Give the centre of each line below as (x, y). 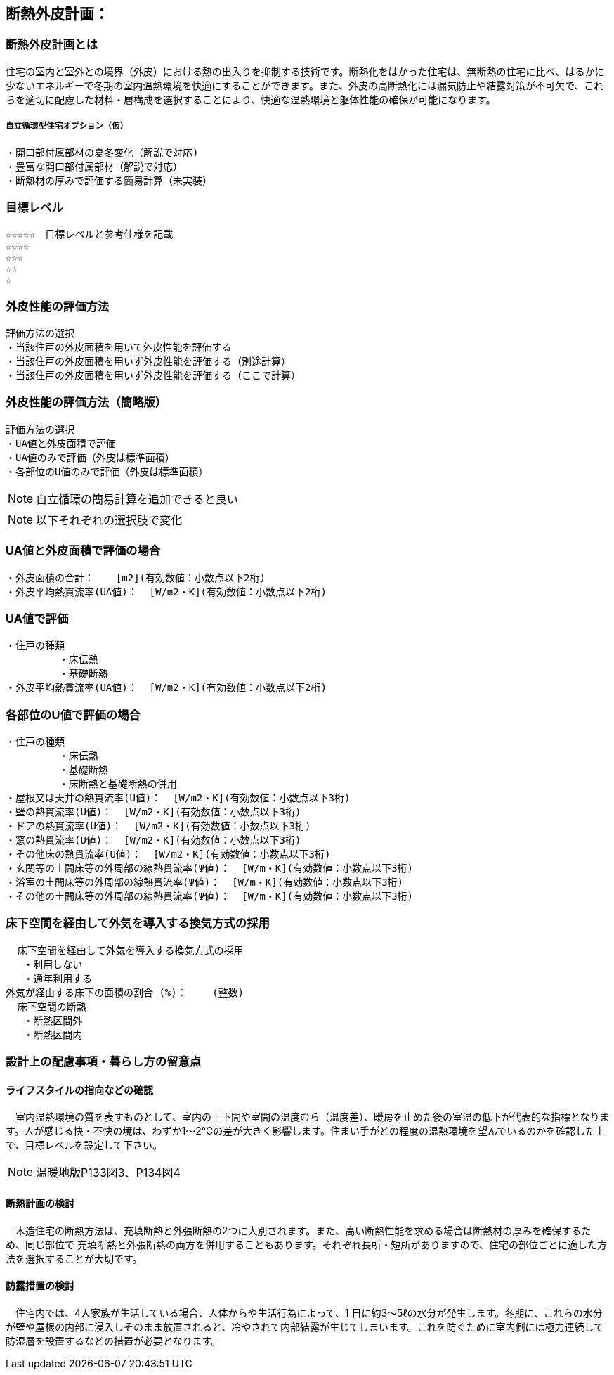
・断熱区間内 (53, 1034)
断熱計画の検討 (40, 1203)
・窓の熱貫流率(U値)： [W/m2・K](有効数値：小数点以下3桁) (153, 840)
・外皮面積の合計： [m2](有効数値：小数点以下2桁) (136, 577)
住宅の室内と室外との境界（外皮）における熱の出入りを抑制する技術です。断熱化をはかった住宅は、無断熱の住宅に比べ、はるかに (305, 71)
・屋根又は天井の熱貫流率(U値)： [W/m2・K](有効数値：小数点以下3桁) (178, 798)
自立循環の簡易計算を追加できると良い (137, 499)
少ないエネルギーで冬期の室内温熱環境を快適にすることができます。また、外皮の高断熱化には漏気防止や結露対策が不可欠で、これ (305, 85)
